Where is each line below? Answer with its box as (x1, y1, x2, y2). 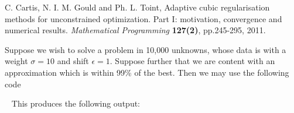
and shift (57, 55, 89, 67)
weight (5, 55, 28, 67)
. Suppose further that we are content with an (110, 55, 275, 67)
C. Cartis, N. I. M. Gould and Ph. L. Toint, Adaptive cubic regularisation (5, 1, 270, 13)
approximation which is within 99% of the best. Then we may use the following (5, 66, 289, 78)
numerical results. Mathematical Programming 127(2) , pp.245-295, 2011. (5, 24, 266, 36)
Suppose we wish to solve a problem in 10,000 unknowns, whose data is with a (5, 43, 286, 55)
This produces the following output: (11, 97, 141, 110)
